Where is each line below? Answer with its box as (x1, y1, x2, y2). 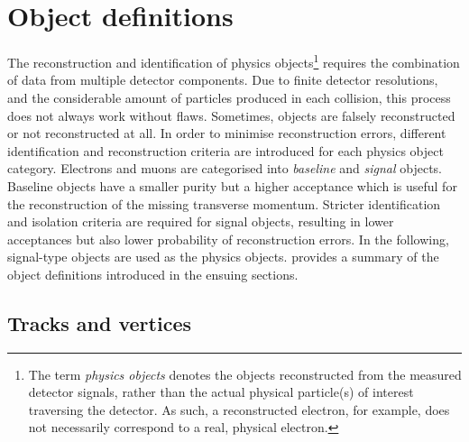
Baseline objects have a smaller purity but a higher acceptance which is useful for (7, 176, 457, 195)
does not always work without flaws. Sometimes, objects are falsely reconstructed (7, 106, 455, 124)
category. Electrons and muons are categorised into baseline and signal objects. (7, 159, 442, 178)
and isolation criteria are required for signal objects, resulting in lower (7, 212, 394, 231)
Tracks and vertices (7, 308, 191, 336)
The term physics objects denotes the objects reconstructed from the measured (28, 364, 462, 383)
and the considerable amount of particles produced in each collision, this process (7, 87, 451, 106)
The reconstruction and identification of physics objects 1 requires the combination (7, 51, 460, 71)
